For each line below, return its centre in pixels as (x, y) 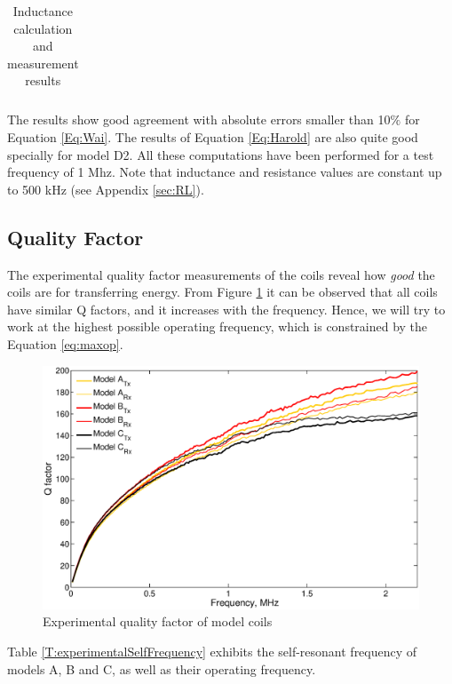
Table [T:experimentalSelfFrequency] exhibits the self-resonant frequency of (212, 651)
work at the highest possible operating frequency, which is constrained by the (218, 326)
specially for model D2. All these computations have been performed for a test (221, 154)
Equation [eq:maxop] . (65, 344)
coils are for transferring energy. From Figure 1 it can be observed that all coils (222, 292)
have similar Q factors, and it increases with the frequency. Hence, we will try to (226, 309)
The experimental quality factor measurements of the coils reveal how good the (221, 274)
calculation (43, 28)
